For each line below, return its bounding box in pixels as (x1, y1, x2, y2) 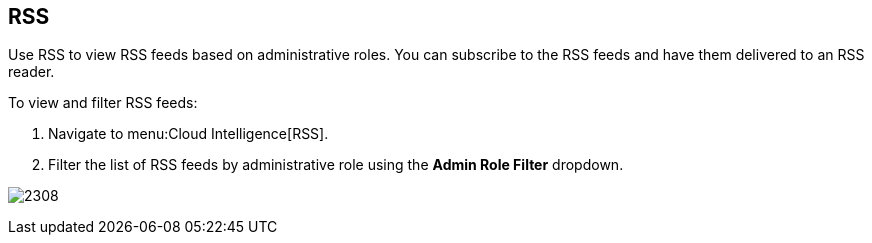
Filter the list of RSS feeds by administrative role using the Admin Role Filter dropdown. (48, 156, 624, 174)
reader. (8, 63, 55, 81)
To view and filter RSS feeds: (8, 94, 198, 112)
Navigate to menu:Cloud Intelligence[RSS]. (48, 125, 329, 143)
